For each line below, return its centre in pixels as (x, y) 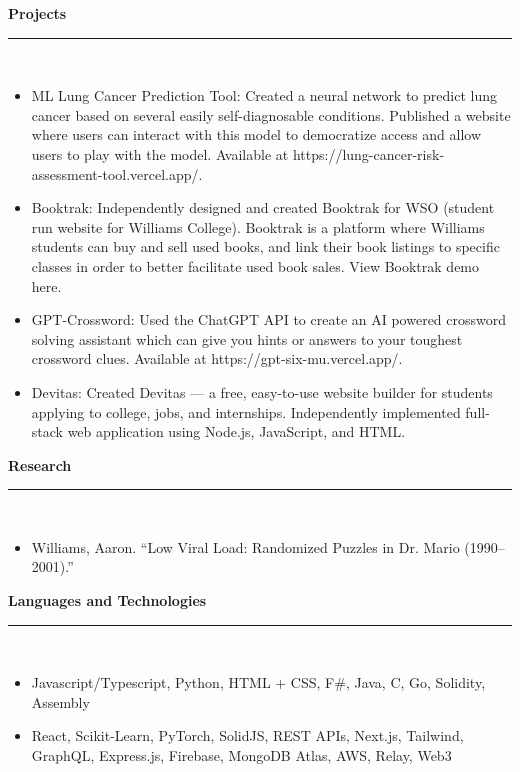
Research (40, 464)
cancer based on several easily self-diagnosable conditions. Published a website (271, 114)
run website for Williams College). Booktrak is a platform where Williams (258, 226)
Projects (37, 13)
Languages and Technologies (107, 600)
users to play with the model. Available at (160, 153)
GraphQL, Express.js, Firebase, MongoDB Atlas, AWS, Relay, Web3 (241, 755)
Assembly (60, 701)
